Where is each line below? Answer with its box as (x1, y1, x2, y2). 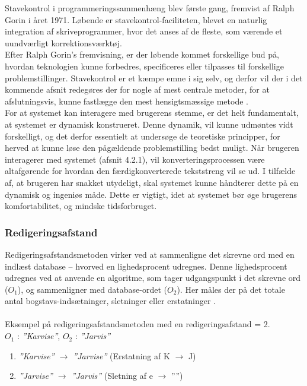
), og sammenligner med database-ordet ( (17, 283, 168, 295)
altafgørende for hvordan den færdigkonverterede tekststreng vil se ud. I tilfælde (5, 164, 296, 177)
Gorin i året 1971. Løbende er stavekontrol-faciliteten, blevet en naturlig (5, 13, 267, 26)
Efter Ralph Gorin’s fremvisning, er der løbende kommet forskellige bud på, (5, 48, 279, 61)
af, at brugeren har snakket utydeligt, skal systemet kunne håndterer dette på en (5, 176, 299, 188)
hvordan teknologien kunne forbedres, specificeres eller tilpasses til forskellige (5, 59, 284, 72)
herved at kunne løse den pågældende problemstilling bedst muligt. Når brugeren (5, 141, 299, 154)
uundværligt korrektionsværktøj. (5, 36, 122, 49)
